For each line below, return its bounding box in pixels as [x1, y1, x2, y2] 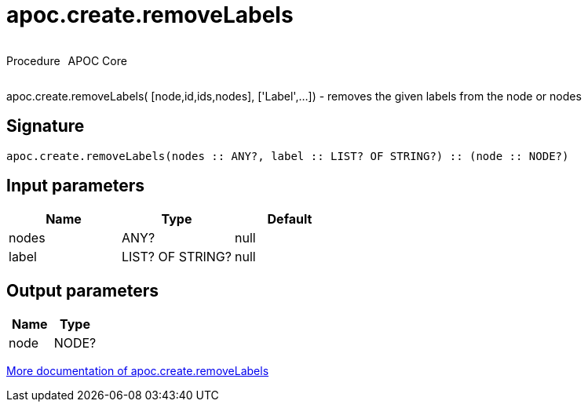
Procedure [6, 53, 60, 67]
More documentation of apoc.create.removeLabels [6, 364, 269, 378]
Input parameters [6, 176, 145, 196]
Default [267, 211, 312, 228]
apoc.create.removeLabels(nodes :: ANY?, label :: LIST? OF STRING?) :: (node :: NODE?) [6, 149, 569, 162]
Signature [6, 116, 85, 137]
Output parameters [6, 280, 159, 301]
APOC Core [68, 53, 127, 67]
